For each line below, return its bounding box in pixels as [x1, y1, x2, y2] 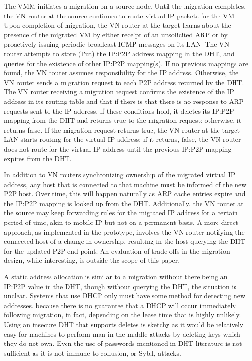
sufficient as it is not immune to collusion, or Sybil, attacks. [4, 347, 181, 358]
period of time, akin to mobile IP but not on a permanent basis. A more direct [4, 217, 238, 227]
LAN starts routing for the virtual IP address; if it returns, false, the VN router [4, 134, 241, 144]
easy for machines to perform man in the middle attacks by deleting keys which [4, 328, 240, 339]
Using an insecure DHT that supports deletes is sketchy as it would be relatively [4, 319, 244, 329]
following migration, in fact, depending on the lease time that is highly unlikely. [4, 309, 241, 320]
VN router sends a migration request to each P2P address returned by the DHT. [4, 77, 244, 87]
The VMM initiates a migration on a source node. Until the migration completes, [4, 1, 246, 11]
